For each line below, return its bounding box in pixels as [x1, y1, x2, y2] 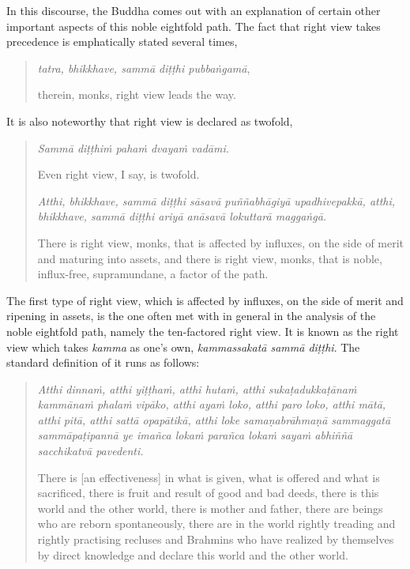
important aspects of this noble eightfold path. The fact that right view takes [6, 17, 381, 34]
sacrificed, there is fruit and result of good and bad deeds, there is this [37, 484, 379, 501]
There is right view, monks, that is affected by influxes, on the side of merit [37, 234, 404, 251]
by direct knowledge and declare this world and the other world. [37, 546, 348, 563]
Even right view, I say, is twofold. [37, 166, 200, 183]
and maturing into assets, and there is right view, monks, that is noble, [37, 250, 382, 266]
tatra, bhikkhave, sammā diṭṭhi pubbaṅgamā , [37, 59, 250, 76]
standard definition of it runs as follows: [6, 354, 200, 371]
